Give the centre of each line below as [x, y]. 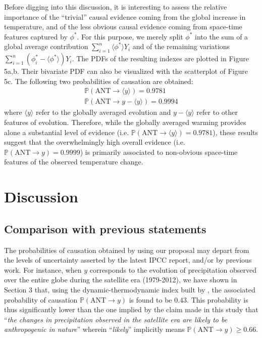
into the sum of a [222, 36]
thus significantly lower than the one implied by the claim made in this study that [131, 309]
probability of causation [41, 299]
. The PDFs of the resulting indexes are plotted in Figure [160, 58]
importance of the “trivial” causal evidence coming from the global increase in [125, 16]
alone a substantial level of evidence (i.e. [67, 132]
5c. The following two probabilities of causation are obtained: [99, 81]
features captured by [36, 36]
